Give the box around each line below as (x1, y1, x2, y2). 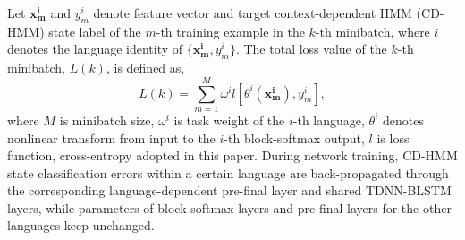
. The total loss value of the (235, 39, 387, 58)
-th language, (292, 110, 365, 129)
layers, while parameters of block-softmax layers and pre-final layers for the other (7, 198, 452, 217)
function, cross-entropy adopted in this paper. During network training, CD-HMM (7, 146, 458, 165)
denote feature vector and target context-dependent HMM (93, 4, 412, 21)
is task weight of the (173, 110, 285, 129)
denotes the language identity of (7, 39, 183, 58)
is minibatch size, (59, 110, 155, 129)
